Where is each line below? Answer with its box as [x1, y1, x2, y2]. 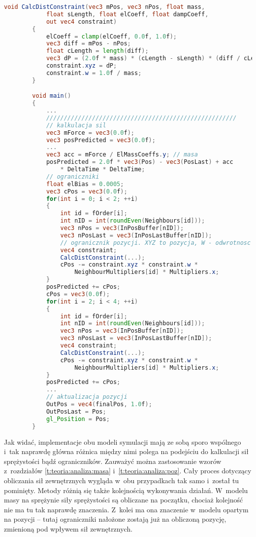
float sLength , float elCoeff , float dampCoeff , [46, 10, 209, 18]
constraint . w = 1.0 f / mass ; [46, 69, 142, 77]
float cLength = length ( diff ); [46, 47, 149, 55]
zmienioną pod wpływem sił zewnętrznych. [4, 523, 133, 534]
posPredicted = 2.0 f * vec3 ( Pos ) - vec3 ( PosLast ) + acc [46, 158, 233, 166]
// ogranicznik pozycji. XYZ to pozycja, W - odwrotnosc [60, 239, 251, 246]
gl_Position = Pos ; [46, 415, 110, 422]
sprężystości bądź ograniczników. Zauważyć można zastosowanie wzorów [4, 456, 222, 466]
